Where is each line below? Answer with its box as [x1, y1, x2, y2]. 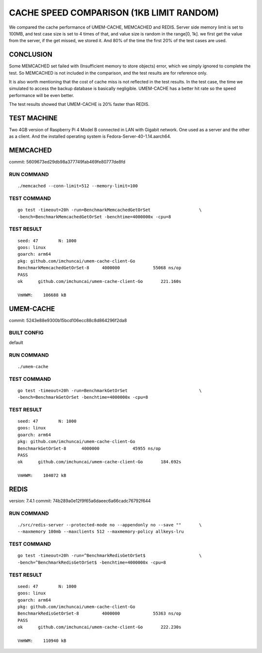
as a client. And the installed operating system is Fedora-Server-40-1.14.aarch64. [9, 133, 171, 139]
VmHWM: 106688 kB [17, 292, 66, 298]
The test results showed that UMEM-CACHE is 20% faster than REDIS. [9, 101, 150, 107]
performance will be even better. [9, 92, 74, 98]
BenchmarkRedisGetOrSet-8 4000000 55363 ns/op [17, 611, 181, 616]
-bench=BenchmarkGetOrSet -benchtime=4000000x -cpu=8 [17, 394, 148, 400]
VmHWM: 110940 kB [17, 638, 66, 643]
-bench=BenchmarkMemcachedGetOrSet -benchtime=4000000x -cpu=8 [17, 214, 171, 219]
